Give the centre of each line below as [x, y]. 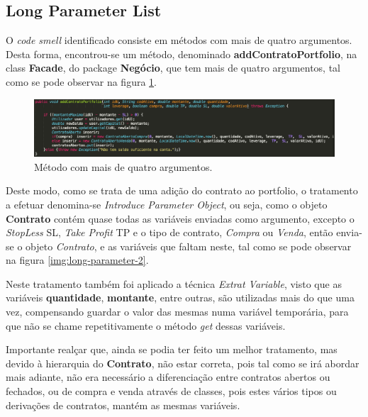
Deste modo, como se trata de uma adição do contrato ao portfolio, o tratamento [182, 190]
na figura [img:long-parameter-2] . [77, 260]
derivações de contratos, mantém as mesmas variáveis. [123, 405]
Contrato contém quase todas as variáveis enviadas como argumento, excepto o [180, 218]
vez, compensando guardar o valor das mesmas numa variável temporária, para [177, 312]
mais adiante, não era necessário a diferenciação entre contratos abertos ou [168, 377]
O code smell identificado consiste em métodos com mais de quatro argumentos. [179, 40]
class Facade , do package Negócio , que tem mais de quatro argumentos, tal [173, 68]
